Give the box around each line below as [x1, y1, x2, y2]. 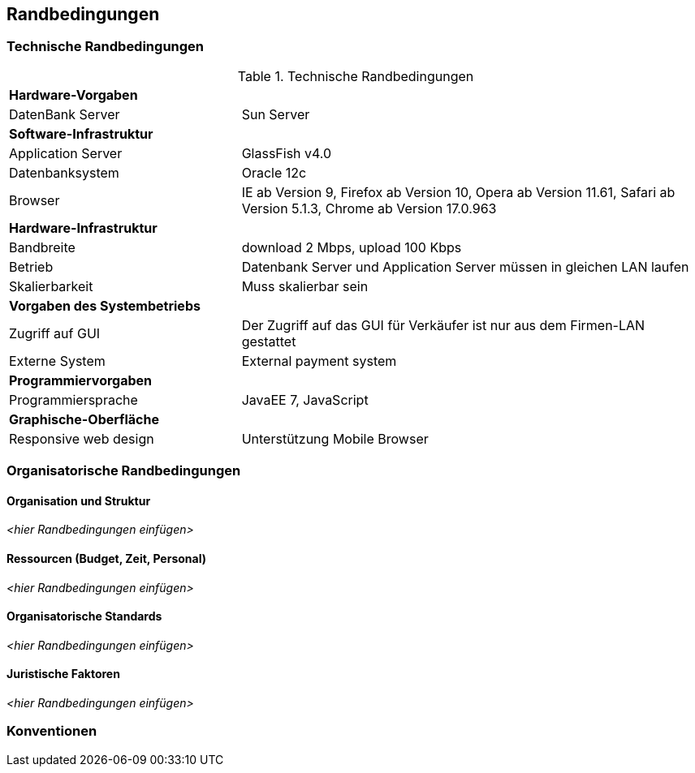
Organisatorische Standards [6, 609, 162, 624]
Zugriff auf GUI [9, 324, 101, 341]
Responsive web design [9, 430, 154, 447]
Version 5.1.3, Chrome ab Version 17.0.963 [241, 200, 497, 217]
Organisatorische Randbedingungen [6, 462, 241, 479]
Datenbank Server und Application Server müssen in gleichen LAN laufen [241, 258, 689, 275]
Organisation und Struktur [6, 493, 151, 508]
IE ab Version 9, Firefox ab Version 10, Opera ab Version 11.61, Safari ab [241, 183, 676, 200]
